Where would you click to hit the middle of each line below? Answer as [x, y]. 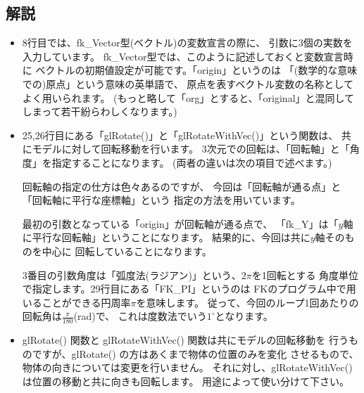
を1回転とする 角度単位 [305, 275]
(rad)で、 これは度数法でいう [140, 316]
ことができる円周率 [86, 302]
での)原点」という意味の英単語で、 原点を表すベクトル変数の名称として [188, 83]
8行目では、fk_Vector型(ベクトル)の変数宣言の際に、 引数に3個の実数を [187, 43]
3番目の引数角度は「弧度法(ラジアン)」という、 [132, 275]
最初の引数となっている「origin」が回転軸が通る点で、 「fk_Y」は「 [180, 223]
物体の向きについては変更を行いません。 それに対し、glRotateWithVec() [187, 367]
